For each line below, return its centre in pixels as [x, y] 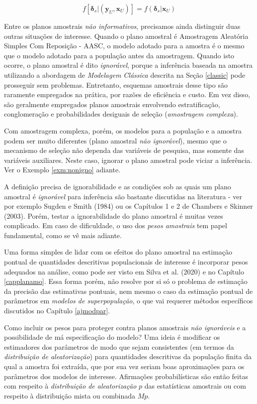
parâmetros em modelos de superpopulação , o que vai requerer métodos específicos [128, 301]
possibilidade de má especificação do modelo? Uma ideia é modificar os [112, 337]
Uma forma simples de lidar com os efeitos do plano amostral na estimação [118, 252]
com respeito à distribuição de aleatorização [70, 386]
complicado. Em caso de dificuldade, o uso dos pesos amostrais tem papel [116, 225]
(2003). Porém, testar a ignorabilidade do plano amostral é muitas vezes [114, 215]
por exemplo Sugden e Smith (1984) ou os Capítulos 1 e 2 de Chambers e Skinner [128, 206]
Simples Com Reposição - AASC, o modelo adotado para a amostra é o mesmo [124, 46]
